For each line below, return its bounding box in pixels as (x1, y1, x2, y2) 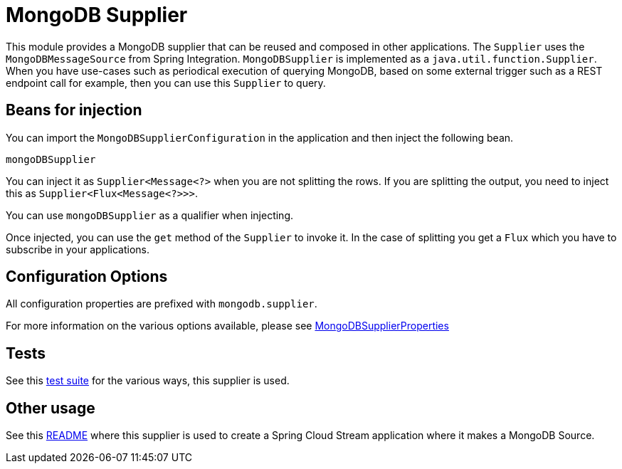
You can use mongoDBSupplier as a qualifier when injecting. (6, 209, 293, 221)
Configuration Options (6, 268, 168, 286)
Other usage (6, 399, 95, 417)
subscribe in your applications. (6, 243, 150, 255)
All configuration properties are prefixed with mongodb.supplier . (6, 297, 317, 310)
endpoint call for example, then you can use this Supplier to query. (6, 76, 326, 89)
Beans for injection (6, 101, 142, 120)
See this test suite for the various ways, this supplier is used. (6, 374, 290, 387)
